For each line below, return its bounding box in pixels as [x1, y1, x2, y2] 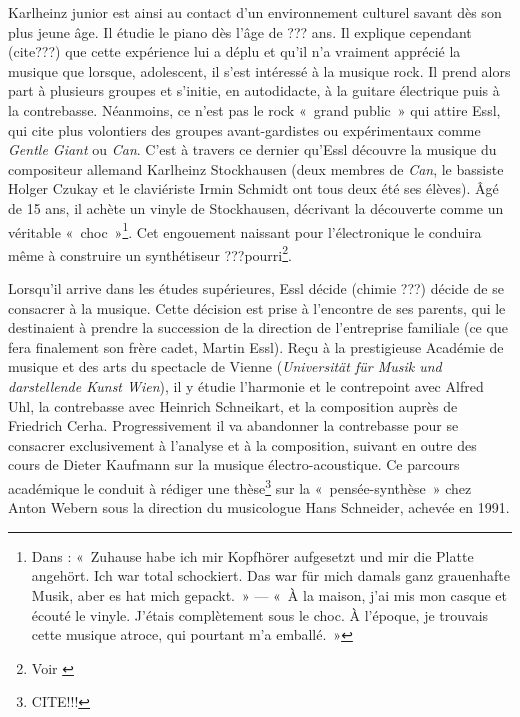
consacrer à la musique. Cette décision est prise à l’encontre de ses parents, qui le [8, 297, 506, 318]
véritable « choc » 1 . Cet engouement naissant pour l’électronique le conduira [8, 218, 482, 242]
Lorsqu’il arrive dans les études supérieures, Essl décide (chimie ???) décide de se [8, 278, 504, 299]
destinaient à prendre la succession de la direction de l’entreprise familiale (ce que [8, 317, 508, 338]
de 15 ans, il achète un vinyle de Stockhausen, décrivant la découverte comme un [8, 197, 504, 218]
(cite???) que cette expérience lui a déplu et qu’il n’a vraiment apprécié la [8, 41, 461, 62]
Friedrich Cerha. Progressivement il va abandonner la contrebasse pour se [8, 415, 459, 436]
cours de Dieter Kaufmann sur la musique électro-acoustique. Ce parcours [8, 454, 460, 475]
